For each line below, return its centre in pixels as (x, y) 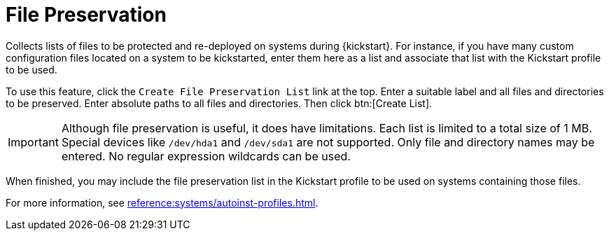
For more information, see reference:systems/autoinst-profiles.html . (162, 202)
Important (33, 142)
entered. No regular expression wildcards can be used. (206, 156)
